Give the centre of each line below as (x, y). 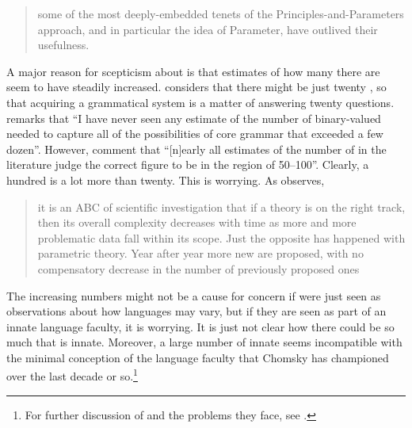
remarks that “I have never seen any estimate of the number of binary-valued (194, 118)
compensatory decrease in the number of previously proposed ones (198, 268)
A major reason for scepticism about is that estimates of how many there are (193, 71)
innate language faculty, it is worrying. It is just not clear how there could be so (200, 326)
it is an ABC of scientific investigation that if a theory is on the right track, (221, 206)
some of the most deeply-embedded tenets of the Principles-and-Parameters (221, 13)
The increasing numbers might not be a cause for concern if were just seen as (194, 295)
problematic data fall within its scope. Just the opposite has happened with (221, 237)
